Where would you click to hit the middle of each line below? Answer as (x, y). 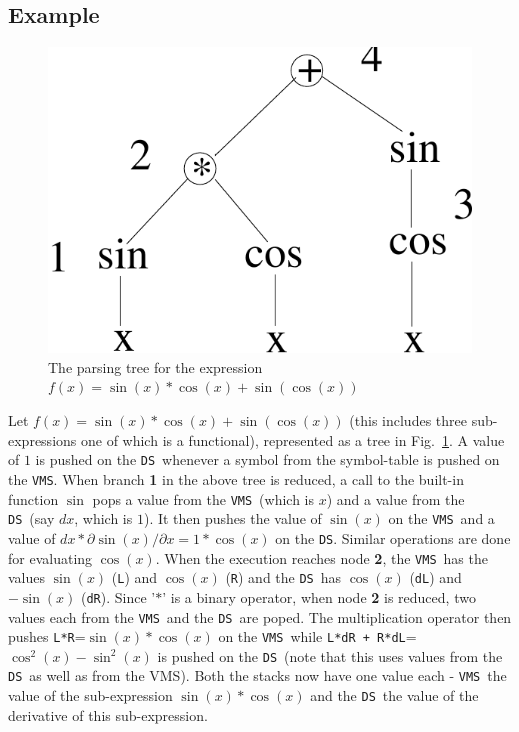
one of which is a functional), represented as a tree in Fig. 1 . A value (292, 439)
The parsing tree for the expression (155, 366)
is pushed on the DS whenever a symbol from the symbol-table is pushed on (267, 459)
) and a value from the (395, 498)
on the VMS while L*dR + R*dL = (317, 636)
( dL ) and (435, 577)
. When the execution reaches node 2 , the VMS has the (321, 557)
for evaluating (50, 557)
